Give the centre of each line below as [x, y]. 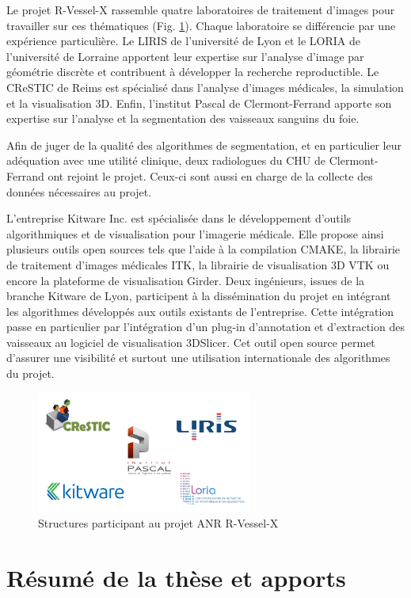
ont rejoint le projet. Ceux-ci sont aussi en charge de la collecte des [210, 175]
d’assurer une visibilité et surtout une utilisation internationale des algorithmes [198, 358]
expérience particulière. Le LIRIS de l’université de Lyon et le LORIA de [184, 41]
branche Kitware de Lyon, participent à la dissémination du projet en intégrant [199, 296]
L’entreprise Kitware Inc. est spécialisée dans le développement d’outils [179, 218]
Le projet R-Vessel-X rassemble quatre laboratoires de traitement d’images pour [201, 10]
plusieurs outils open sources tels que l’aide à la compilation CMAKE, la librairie [204, 249]
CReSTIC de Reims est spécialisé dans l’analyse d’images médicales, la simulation [205, 87]
